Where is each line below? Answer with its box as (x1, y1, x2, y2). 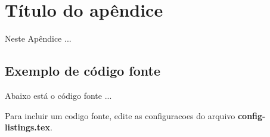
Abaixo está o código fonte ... (5, 89, 112, 101)
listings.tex (5, 121, 50, 133)
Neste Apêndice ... (5, 32, 72, 45)
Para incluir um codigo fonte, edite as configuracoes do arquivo (5, 109, 235, 122)
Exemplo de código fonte (5, 61, 161, 80)
